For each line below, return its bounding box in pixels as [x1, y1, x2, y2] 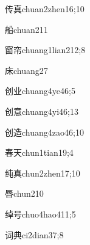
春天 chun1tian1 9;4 [5, 146, 74, 159]
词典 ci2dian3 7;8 [5, 228, 64, 241]
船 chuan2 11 [5, 23, 48, 35]
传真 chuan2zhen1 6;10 [5, 2, 85, 15]
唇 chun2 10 [5, 187, 44, 200]
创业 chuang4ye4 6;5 [5, 84, 75, 97]
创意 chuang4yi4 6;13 [5, 104, 78, 117]
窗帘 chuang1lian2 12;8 [5, 43, 86, 56]
